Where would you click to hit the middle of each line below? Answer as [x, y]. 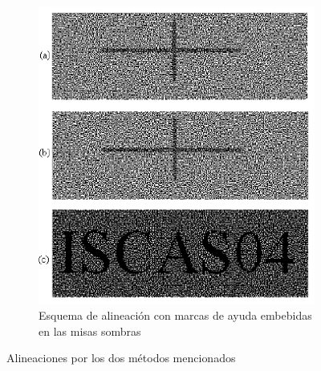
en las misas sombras [90, 331]
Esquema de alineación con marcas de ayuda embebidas [175, 315]
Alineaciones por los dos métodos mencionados [121, 358]
